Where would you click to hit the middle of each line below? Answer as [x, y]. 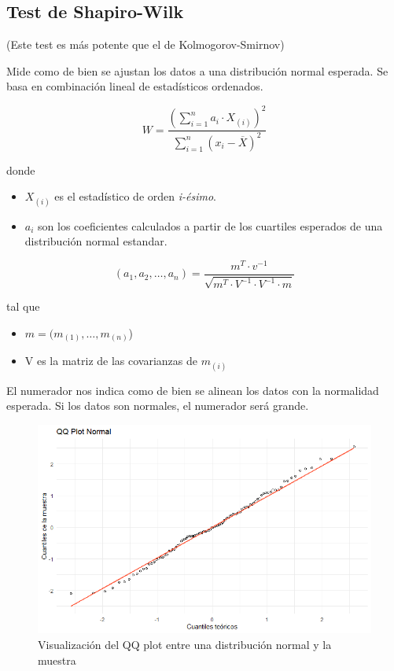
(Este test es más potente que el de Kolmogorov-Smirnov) [145, 44]
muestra [57, 660]
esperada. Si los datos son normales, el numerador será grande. [158, 406]
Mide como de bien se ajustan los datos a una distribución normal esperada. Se [197, 70]
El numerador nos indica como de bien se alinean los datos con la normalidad [193, 390]
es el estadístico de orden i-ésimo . [135, 196]
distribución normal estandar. [96, 241]
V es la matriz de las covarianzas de [111, 361]
